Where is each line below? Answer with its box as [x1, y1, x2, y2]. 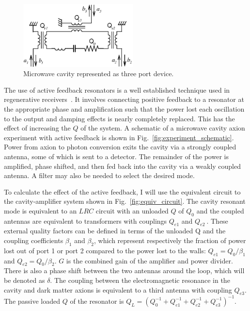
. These [206, 215, 228, 226]
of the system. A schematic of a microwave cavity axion [80, 123, 245, 133]
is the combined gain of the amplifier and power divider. [66, 255, 233, 265]
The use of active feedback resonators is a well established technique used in [4, 84, 230, 95]
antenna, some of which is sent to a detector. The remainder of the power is [4, 151, 229, 161]
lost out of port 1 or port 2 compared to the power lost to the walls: [4, 245, 206, 255]
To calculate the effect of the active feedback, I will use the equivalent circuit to [4, 186, 241, 196]
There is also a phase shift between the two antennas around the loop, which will [4, 265, 245, 276]
